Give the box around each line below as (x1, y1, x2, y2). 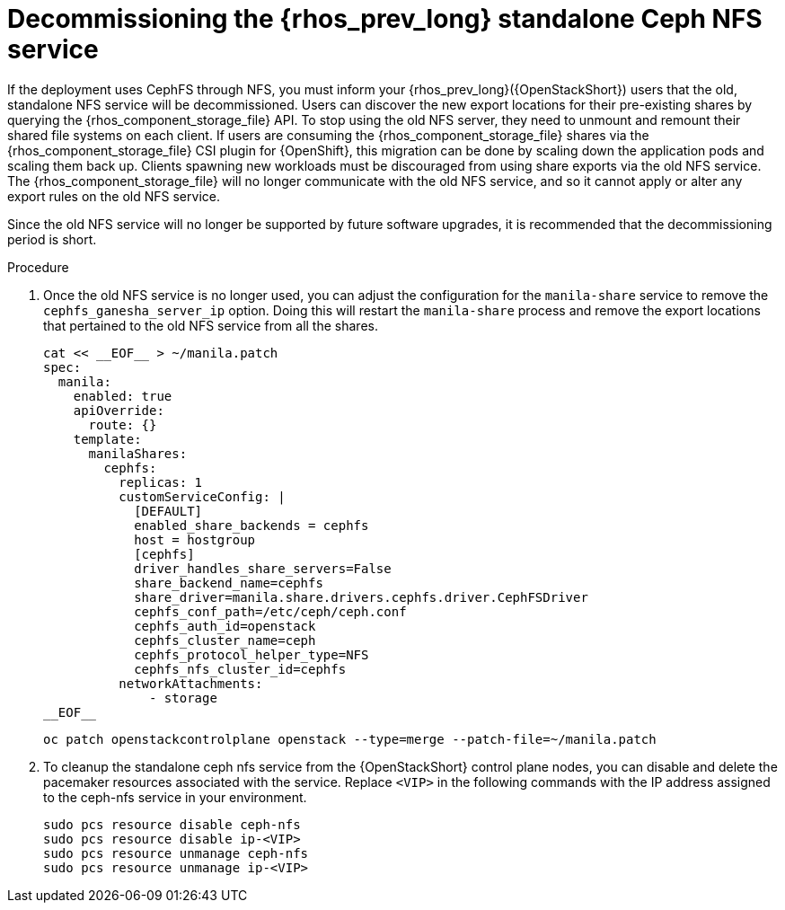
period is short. (7, 231, 97, 247)
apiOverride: (73, 402, 164, 418)
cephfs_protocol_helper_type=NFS (134, 647, 369, 662)
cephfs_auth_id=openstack (134, 618, 316, 633)
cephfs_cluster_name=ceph (134, 632, 316, 648)
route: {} (88, 417, 157, 432)
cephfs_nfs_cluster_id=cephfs (134, 661, 347, 676)
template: (73, 431, 142, 446)
